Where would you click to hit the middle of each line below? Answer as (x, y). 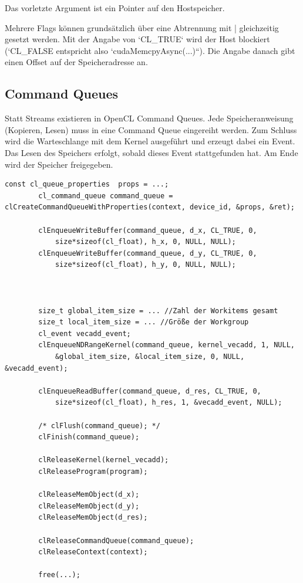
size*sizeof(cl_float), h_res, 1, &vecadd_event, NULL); (169, 403)
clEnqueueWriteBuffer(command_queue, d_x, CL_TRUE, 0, (148, 230)
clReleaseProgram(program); (93, 471)
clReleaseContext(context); (93, 552)
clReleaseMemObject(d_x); (89, 495)
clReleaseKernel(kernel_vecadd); (104, 460)
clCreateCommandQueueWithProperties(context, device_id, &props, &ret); (150, 207)
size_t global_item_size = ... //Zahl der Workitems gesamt (158, 311)
